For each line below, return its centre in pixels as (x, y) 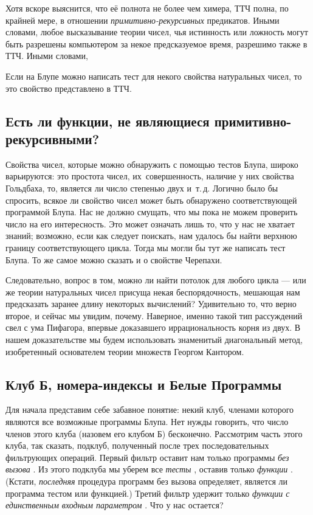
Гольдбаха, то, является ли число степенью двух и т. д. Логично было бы (142, 188)
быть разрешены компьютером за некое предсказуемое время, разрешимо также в (156, 43)
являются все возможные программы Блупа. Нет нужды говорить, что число (147, 422)
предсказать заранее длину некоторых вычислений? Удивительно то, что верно (151, 304)
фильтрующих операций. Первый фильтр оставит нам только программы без (147, 457)
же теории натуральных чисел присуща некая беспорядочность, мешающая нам (153, 292)
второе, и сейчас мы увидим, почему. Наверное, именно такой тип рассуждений (154, 315)
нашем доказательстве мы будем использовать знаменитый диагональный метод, (154, 340)
